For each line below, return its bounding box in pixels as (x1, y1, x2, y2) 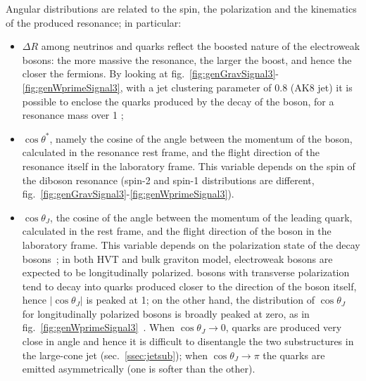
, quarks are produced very (225, 320, 342, 335)
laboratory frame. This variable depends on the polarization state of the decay (22, 237, 360, 252)
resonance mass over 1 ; (22, 108, 124, 122)
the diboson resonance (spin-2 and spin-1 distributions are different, (22, 172, 315, 187)
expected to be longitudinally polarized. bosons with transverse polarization (22, 265, 350, 280)
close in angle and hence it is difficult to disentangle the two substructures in (22, 334, 354, 349)
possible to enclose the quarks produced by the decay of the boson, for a (22, 93, 334, 108)
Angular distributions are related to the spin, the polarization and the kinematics (6, 1, 357, 15)
